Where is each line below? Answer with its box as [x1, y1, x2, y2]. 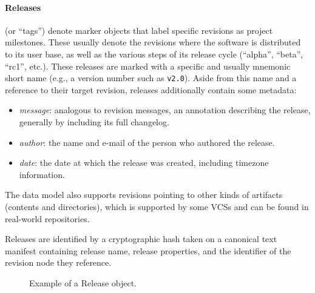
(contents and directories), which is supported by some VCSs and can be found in [5, 200, 309, 212]
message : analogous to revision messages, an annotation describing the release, [19, 104, 311, 116]
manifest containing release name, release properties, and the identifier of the [5, 244, 291, 257]
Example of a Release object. [29, 276, 137, 289]
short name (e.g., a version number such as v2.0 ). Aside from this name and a [5, 71, 297, 84]
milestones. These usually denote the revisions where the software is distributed [5, 36, 301, 48]
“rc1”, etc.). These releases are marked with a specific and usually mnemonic [5, 59, 291, 72]
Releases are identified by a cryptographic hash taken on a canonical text [5, 232, 277, 245]
